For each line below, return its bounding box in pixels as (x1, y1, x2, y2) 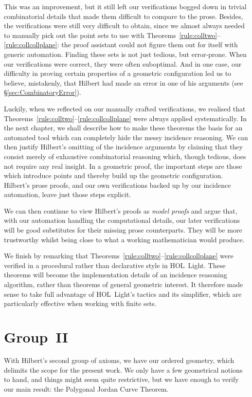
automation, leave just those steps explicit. (4, 189, 131, 199)
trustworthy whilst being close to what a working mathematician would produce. (4, 234, 245, 244)
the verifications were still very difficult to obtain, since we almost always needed (4, 20, 245, 31)
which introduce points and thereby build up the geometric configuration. (4, 170, 223, 180)
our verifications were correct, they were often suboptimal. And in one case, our (4, 58, 242, 69)
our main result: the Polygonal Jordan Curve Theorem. (4, 383, 169, 394)
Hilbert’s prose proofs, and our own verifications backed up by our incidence (4, 180, 231, 190)
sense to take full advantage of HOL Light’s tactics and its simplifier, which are (4, 289, 242, 299)
